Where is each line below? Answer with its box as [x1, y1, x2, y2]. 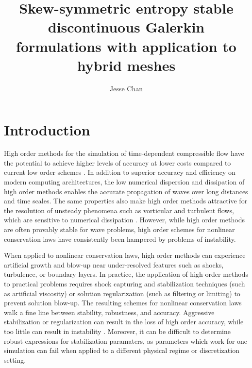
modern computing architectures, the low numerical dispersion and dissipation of [4, 177, 245, 186]
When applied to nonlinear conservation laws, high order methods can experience [4, 250, 246, 260]
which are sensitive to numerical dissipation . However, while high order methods [4, 215, 245, 225]
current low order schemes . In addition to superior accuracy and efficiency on [4, 167, 235, 177]
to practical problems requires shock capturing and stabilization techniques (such [4, 278, 245, 288]
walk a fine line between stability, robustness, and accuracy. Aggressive [4, 307, 215, 317]
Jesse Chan [110, 83, 143, 93]
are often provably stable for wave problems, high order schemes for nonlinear [4, 224, 235, 234]
